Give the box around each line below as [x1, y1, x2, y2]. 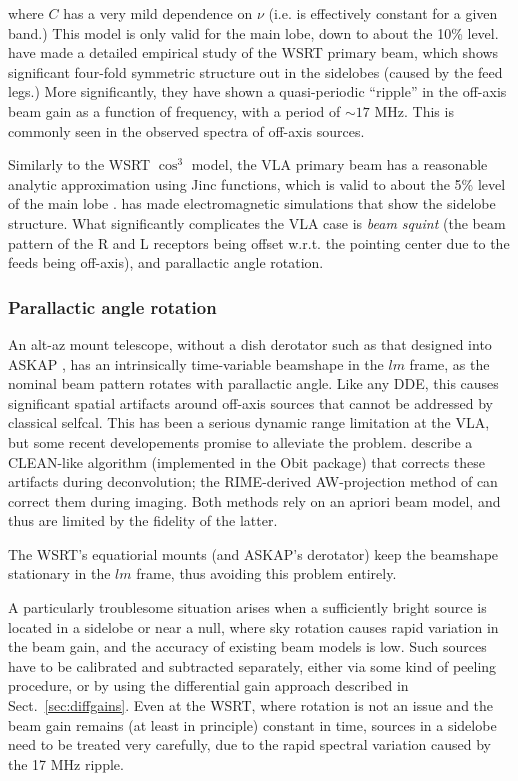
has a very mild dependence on [63, 3, 253, 23]
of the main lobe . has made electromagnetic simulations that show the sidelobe [8, 193, 496, 214]
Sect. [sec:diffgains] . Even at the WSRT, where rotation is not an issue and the [8, 695, 494, 716]
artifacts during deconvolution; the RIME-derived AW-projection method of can [8, 471, 498, 492]
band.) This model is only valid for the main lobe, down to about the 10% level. [8, 22, 499, 43]
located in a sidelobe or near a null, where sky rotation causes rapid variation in [8, 616, 499, 637]
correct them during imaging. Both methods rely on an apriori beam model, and [8, 490, 501, 511]
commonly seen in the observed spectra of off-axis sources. [8, 120, 365, 141]
